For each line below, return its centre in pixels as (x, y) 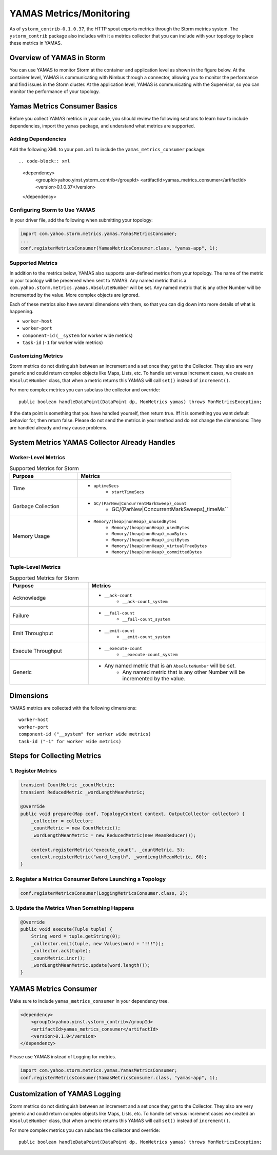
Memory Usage (31, 536)
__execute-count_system (150, 655)
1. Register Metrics (33, 771)
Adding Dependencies (38, 139)
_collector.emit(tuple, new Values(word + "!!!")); (97, 943)
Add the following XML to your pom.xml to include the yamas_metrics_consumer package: (107, 149)
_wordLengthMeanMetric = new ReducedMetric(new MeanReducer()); (114, 835)
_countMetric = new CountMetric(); (76, 828)
